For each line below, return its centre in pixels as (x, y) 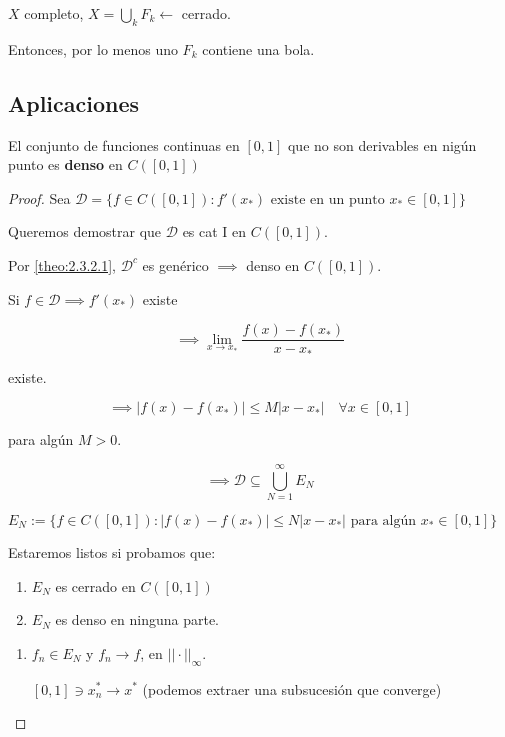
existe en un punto (327, 199)
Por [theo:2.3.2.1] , (62, 264)
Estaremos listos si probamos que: (112, 551)
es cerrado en (95, 585)
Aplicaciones (74, 102)
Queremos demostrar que (85, 231)
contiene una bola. (258, 48)
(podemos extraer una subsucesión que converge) (292, 688)
